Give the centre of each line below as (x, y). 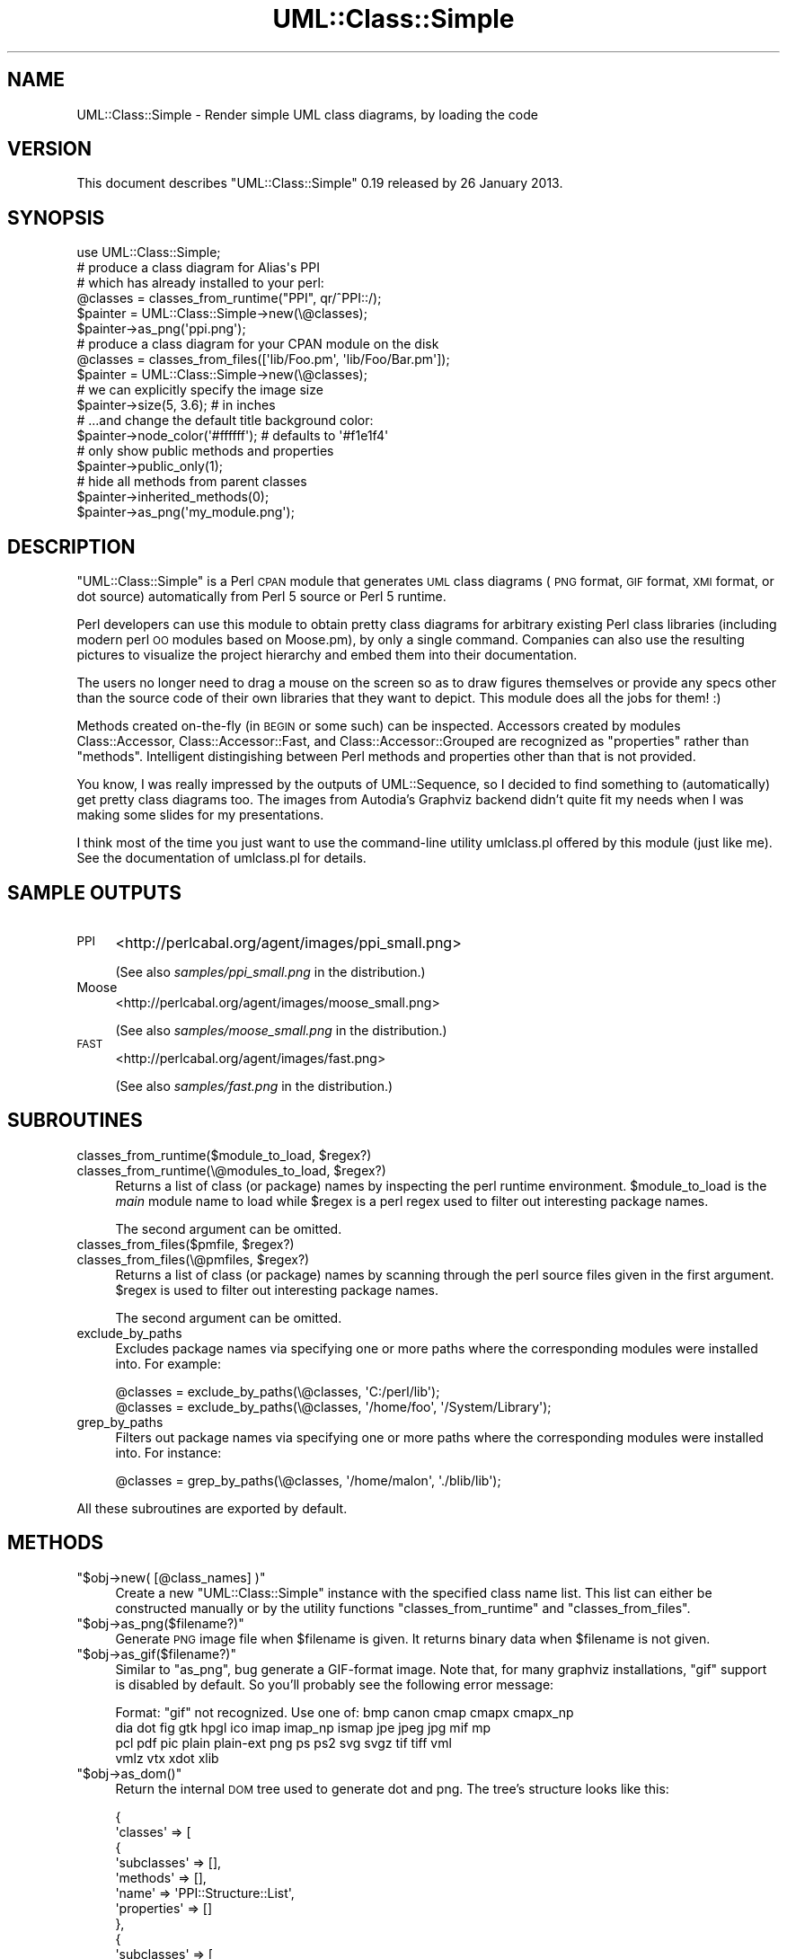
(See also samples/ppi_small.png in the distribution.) (270, 971)
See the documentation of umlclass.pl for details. (221, 858)
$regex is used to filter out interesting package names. (277, 1290)
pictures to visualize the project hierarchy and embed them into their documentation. (327, 655)
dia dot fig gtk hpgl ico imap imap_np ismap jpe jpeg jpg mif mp (303, 1727)
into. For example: (168, 1363)
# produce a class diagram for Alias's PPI (198, 268)
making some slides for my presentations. (200, 815)
